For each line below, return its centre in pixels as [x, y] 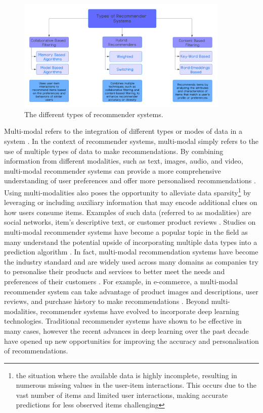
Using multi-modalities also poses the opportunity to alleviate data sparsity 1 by [127, 191]
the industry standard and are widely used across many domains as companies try [131, 261]
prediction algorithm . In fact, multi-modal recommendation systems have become [131, 252]
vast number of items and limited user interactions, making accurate [122, 395]
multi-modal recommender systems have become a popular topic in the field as [126, 231]
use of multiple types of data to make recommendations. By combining [114, 151]
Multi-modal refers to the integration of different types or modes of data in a [123, 131]
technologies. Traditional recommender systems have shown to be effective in [123, 321]
